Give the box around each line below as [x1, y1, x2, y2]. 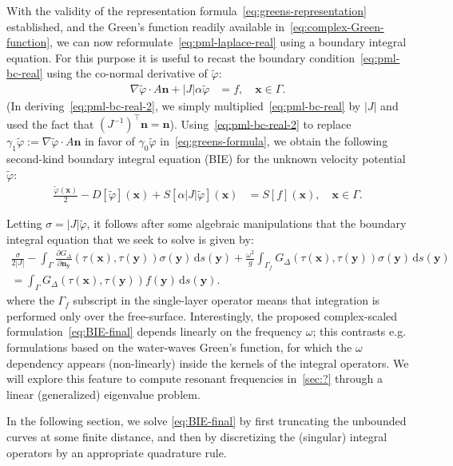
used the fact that [6, 115, 94, 132]
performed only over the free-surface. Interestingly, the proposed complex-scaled [6, 307, 398, 324]
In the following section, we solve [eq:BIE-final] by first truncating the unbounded [6, 412, 407, 429]
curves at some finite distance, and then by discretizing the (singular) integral [6, 428, 387, 444]
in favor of [85, 133, 135, 149]
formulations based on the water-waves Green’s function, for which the [6, 339, 352, 356]
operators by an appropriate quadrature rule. [6, 444, 227, 460]
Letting [6, 215, 42, 232]
